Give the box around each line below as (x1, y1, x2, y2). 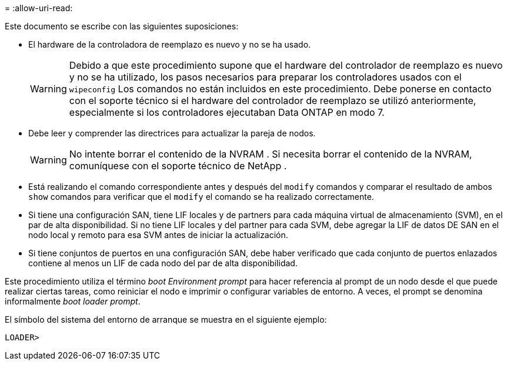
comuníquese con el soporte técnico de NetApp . (69, 160, 287, 172)
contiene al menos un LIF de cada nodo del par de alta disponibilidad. (28, 258, 298, 268)
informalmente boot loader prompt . (5, 296, 141, 306)
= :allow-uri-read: (5, 3, 73, 13)
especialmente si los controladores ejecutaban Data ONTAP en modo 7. (69, 106, 385, 118)
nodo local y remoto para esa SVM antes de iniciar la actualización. (28, 230, 288, 240)
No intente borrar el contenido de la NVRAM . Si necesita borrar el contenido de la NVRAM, (69, 148, 472, 160)
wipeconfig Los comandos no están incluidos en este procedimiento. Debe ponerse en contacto (69, 83, 492, 95)
